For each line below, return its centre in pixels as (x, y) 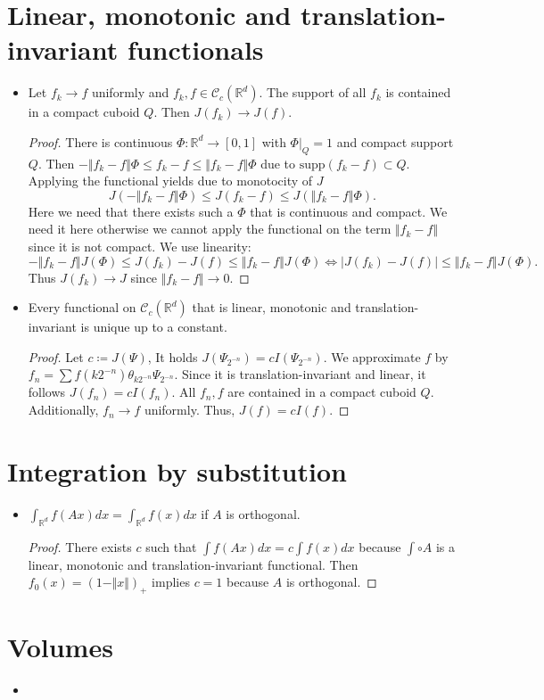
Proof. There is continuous (100, 141)
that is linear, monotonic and (272, 307)
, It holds (173, 356)
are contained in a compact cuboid (322, 392)
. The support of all (313, 92)
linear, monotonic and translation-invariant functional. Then (193, 564)
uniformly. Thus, (190, 410)
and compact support (395, 141)
